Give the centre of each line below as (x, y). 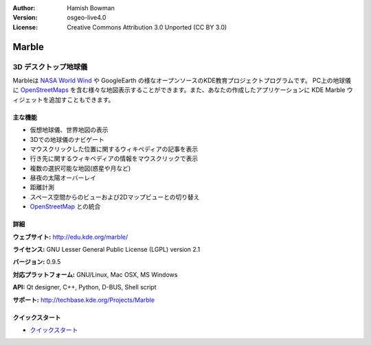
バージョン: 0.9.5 (37, 262)
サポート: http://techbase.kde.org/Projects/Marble (83, 300)
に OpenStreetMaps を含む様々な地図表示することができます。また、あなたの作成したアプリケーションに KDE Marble (179, 90)
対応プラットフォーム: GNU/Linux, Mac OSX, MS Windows (95, 274)
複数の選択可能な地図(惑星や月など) (80, 168)
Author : (24, 8)
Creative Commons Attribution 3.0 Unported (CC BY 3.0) (147, 27)
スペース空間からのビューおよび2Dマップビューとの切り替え (115, 197)
